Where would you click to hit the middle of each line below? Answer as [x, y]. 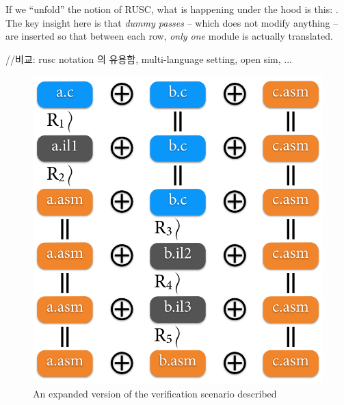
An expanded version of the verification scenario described [155, 393]
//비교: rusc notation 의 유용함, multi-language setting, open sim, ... [149, 58]
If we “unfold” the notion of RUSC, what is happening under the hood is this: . [172, 9]
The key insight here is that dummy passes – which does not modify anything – [172, 22]
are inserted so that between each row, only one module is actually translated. [169, 36]
